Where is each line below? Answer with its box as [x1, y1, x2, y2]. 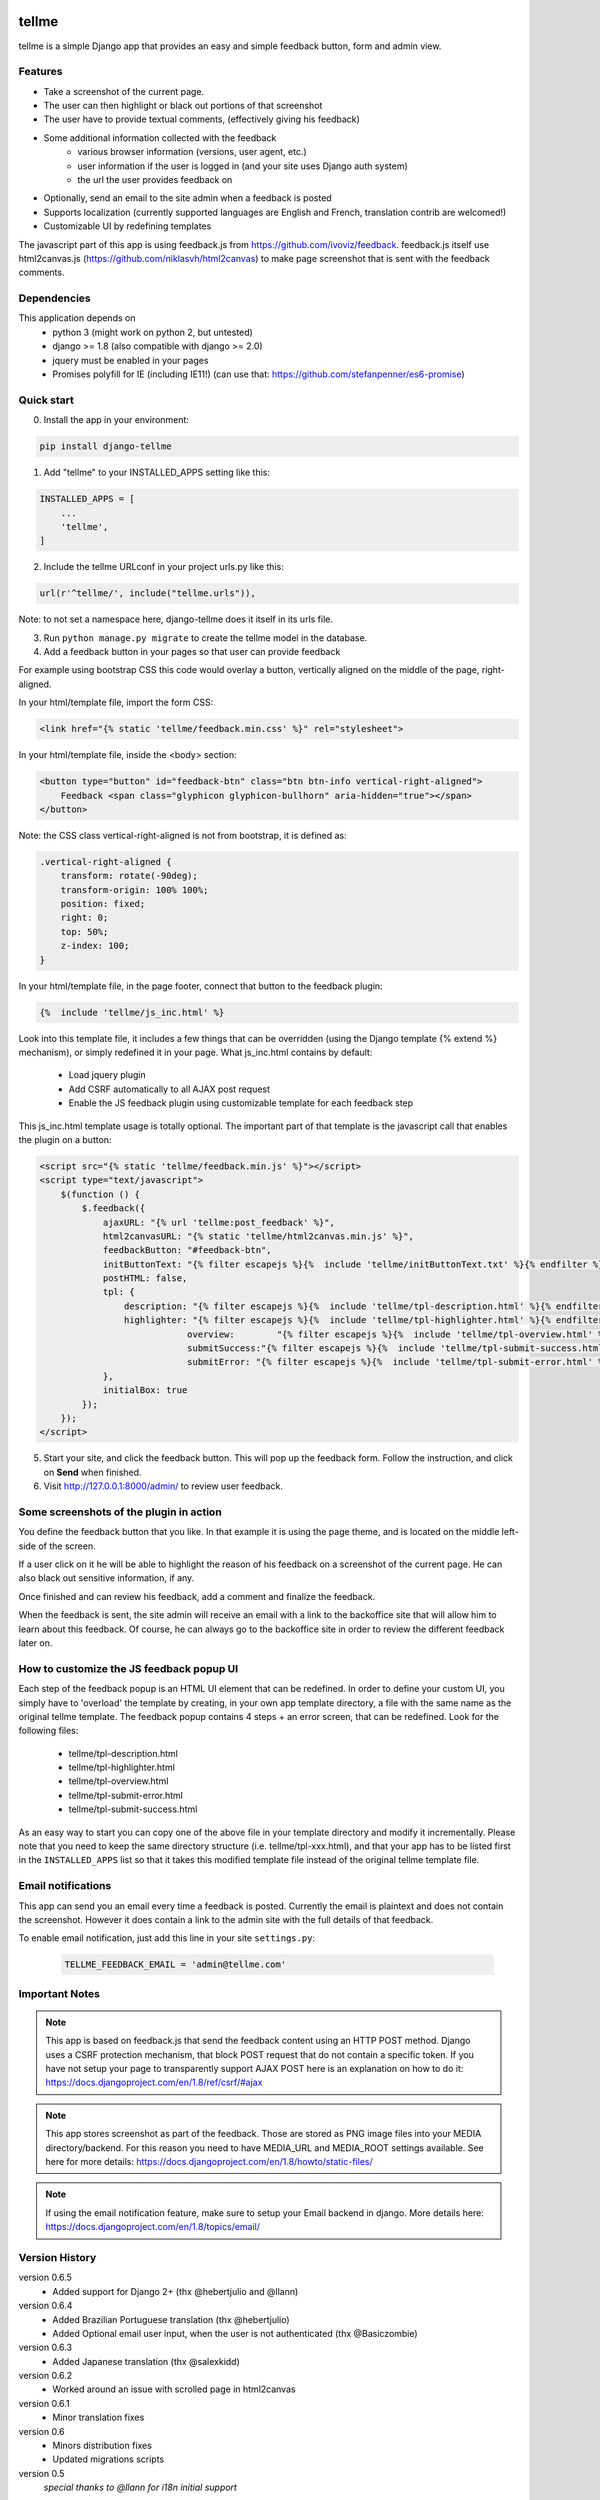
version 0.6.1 [18, 2397, 70, 2409]
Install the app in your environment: [43, 414, 190, 426]
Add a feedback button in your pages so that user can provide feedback [43, 646, 341, 658]
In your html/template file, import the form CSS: [18, 696, 214, 709]
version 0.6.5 [18, 2271, 72, 2284]
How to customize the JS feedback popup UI [18, 1661, 239, 1675]
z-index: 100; [60, 940, 130, 952]
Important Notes [18, 1986, 100, 2000]
